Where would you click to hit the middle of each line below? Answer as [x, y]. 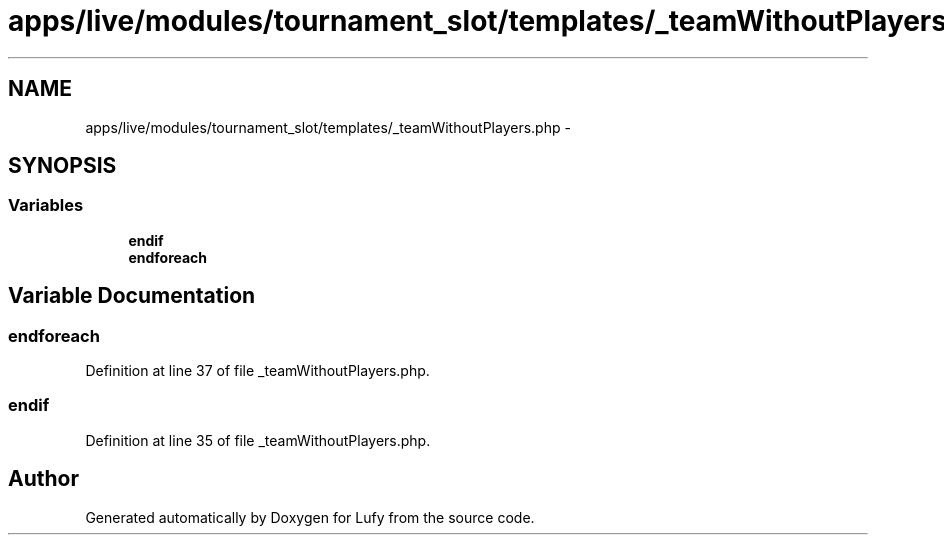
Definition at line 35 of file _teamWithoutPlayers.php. [258, 440]
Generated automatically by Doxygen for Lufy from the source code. [310, 517]
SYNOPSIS [62, 166]
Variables [46, 205]
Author [43, 479]
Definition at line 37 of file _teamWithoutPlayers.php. [257, 371]
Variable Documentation [132, 296]
